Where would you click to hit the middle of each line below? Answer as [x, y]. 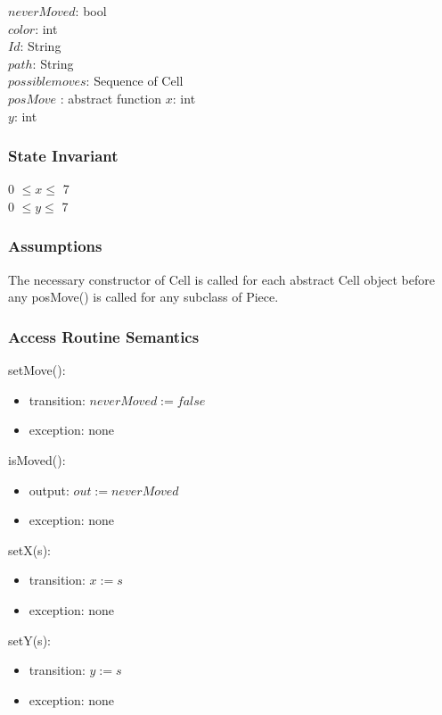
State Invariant [63, 156]
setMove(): [37, 370]
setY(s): [29, 640]
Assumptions [55, 246]
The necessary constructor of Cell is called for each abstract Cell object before [221, 279]
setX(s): [29, 549]
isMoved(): [37, 459]
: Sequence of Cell [135, 81]
